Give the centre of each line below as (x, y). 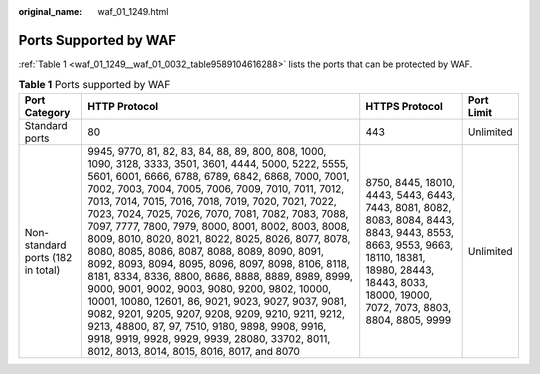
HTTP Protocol (123, 106)
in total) (42, 270)
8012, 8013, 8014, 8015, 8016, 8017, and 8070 (193, 351)
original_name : (50, 11)
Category (47, 112)
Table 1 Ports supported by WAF (94, 85)
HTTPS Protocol (404, 106)
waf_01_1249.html (133, 11)
